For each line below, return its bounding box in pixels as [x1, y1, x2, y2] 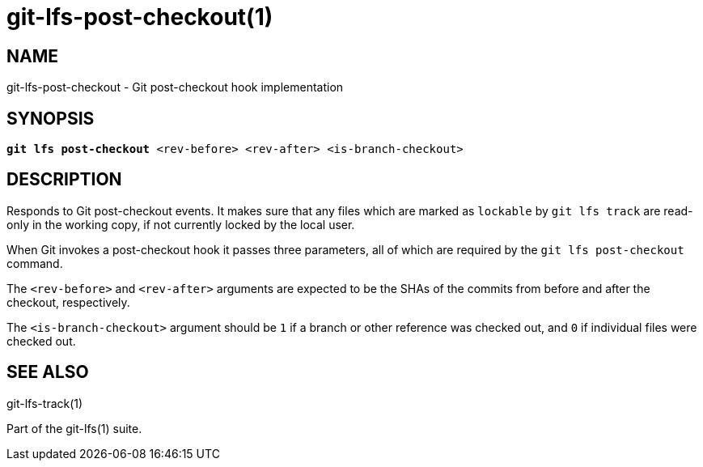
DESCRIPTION [6, 169, 122, 190]
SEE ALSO [6, 362, 89, 383]
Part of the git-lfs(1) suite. [6, 421, 142, 435]
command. [6, 256, 63, 270]
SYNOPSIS [6, 108, 95, 129]
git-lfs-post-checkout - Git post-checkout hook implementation [6, 80, 344, 95]
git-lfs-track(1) [6, 396, 83, 410]
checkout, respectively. [6, 295, 130, 309]
